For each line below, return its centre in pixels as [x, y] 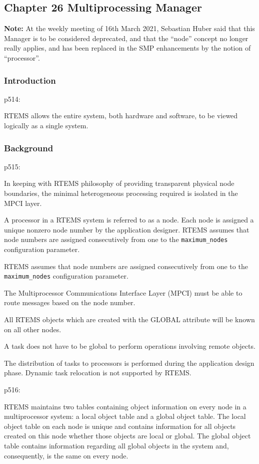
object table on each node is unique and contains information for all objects [120, 426]
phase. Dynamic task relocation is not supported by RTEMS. [98, 373]
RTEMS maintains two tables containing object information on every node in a [125, 406]
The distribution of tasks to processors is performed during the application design [129, 363]
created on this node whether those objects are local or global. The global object [127, 436]
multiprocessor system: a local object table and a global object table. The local [125, 416]
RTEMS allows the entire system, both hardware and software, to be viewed [121, 115]
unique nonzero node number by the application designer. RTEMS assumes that [127, 229]
